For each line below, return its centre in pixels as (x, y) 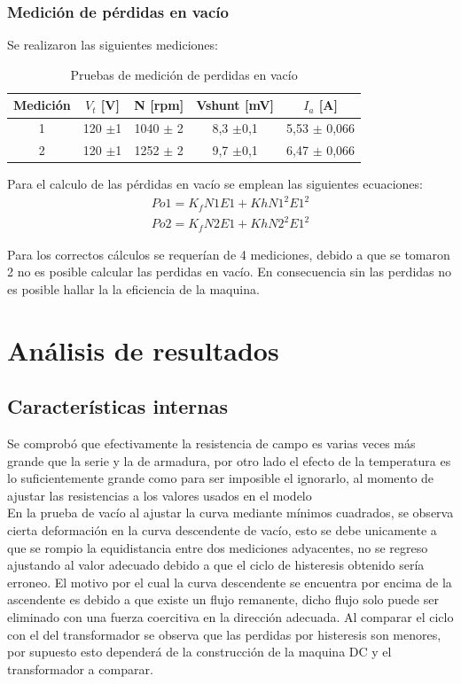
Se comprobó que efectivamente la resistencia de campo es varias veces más (211, 443)
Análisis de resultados (143, 350)
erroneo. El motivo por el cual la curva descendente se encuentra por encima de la (230, 582)
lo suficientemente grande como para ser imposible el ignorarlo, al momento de (221, 478)
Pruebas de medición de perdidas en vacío (184, 74)
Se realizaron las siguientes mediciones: (113, 45)
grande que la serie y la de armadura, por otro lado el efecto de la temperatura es (229, 460)
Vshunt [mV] (235, 105)
